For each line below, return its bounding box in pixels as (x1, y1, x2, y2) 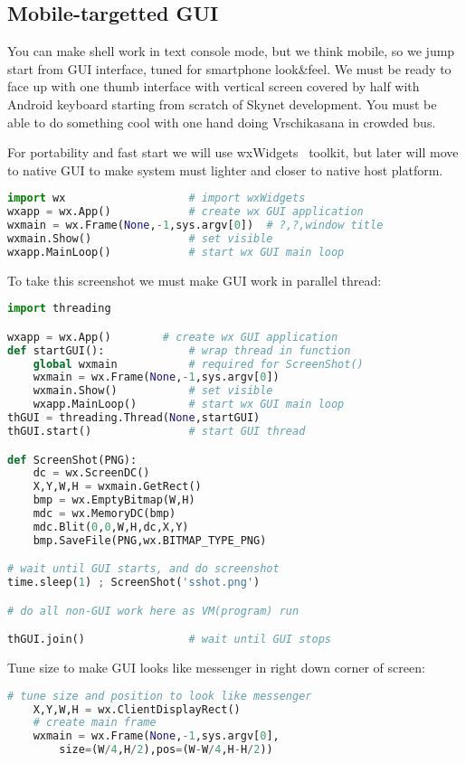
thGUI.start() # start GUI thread (7, 424, 306, 438)
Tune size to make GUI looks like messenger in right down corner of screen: (7, 658, 425, 677)
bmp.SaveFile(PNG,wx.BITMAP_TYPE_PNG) (33, 533, 267, 547)
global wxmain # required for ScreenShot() (33, 357, 364, 371)
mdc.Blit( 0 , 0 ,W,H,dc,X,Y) (33, 520, 189, 533)
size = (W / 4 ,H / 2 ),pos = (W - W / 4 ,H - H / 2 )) (59, 743, 273, 757)
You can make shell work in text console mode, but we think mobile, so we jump (7, 42, 455, 61)
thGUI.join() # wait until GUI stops (7, 633, 331, 646)
